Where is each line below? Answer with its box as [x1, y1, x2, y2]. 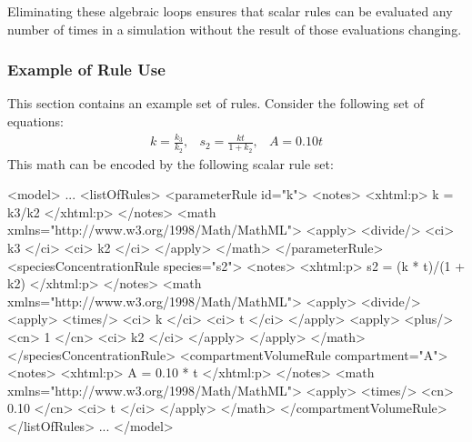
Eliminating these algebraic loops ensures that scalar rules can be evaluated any [7, 2, 453, 20]
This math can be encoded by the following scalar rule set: [7, 154, 334, 173]
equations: [7, 112, 64, 130]
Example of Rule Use [7, 58, 166, 81]
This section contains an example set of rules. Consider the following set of [7, 94, 424, 113]
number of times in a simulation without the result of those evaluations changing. [7, 19, 462, 38]
